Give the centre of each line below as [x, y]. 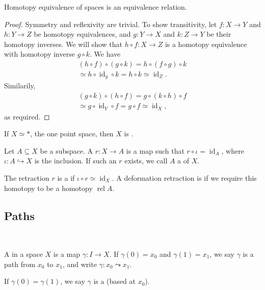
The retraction [27, 177]
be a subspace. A [67, 150]
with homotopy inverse [39, 54]
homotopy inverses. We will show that [63, 44]
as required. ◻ [27, 116]
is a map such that [155, 150]
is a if [66, 177]
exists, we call [146, 161]
